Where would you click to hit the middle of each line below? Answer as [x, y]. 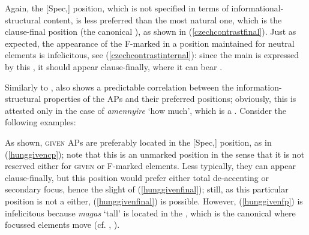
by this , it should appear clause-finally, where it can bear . [114, 66]
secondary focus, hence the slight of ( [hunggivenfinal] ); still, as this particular [147, 189]
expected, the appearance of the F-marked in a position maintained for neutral [150, 43]
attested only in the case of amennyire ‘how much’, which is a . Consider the [146, 110]
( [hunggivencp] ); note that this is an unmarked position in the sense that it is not [155, 154]
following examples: [40, 122]
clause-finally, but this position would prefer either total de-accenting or [137, 177]
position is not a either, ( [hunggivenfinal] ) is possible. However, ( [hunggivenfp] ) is [154, 201]
